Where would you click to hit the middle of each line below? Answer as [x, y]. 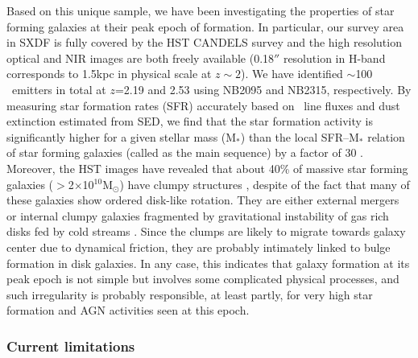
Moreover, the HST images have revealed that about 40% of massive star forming [207, 168]
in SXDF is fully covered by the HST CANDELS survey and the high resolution [204, 42]
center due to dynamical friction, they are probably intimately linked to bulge [199, 247]
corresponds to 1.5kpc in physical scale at [109, 74]
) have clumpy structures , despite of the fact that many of [265, 184]
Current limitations [71, 346]
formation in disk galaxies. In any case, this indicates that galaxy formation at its [208, 263]
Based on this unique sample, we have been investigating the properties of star [201, 10]
